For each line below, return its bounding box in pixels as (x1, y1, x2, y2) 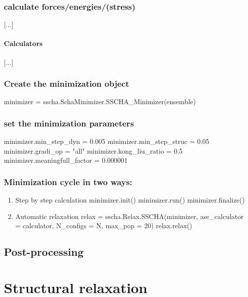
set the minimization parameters (4, 117, 134, 129)
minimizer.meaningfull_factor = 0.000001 (4, 155, 128, 165)
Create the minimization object (4, 78, 130, 90)
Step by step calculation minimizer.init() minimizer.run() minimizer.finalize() (15, 195, 245, 205)
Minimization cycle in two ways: (4, 175, 132, 188)
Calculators (4, 38, 43, 48)
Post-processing (4, 244, 84, 259)
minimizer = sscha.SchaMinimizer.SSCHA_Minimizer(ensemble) (4, 96, 196, 107)
